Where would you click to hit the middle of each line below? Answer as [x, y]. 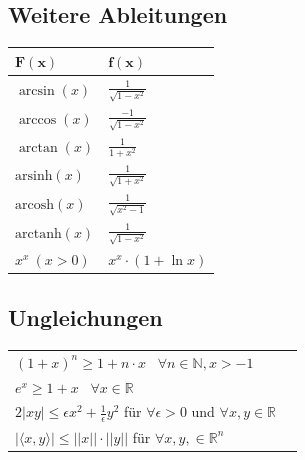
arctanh [38, 233]
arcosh [35, 204]
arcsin [36, 90]
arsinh [34, 175]
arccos [37, 119]
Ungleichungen [85, 317]
